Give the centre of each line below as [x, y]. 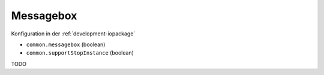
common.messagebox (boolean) [66, 44]
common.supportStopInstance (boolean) [80, 53]
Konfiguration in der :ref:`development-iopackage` [73, 34]
